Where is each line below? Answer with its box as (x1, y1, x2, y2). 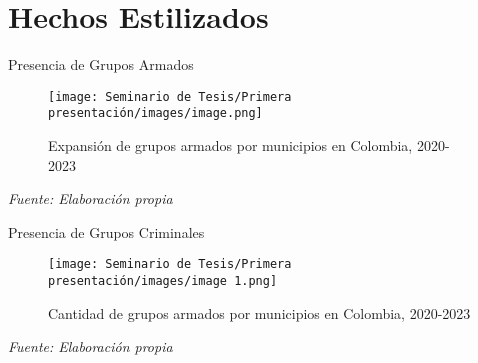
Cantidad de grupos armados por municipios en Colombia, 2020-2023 (48, 302, 471, 323)
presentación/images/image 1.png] (48, 274, 278, 289)
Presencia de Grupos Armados (8, 54, 194, 75)
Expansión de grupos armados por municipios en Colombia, (48, 135, 413, 156)
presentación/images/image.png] (48, 106, 263, 121)
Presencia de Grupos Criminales (8, 221, 205, 242)
